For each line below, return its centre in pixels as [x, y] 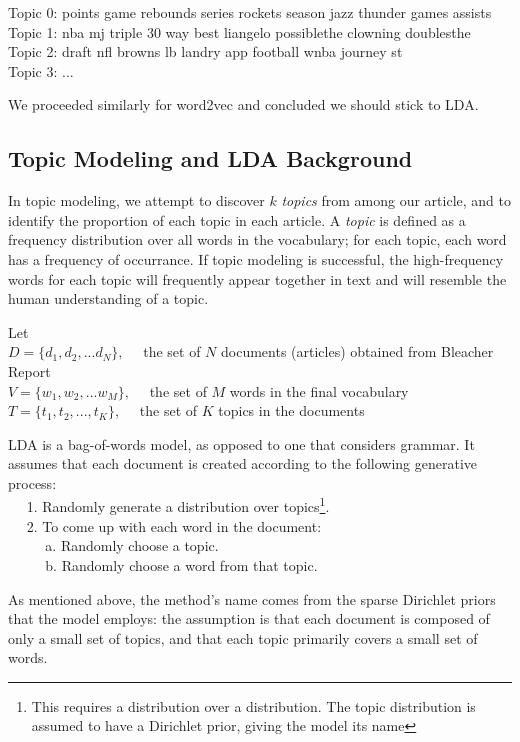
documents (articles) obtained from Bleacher [357, 351]
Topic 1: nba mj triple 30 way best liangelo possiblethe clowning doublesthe [239, 31]
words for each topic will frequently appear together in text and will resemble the [257, 278]
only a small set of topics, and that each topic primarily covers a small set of [243, 637]
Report [29, 370]
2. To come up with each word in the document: [174, 525]
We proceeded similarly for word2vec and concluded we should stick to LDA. [243, 104]
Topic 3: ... [41, 70]
